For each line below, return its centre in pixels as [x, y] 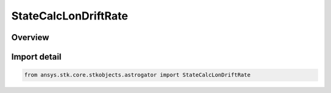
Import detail [36, 57]
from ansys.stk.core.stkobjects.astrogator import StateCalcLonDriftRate [137, 75]
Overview [30, 37]
